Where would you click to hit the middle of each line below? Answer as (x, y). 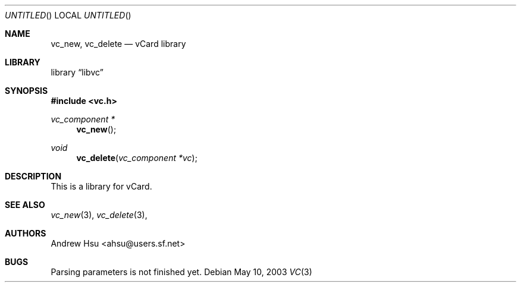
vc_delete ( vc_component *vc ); (137, 158)
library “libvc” (77, 72)
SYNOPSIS (26, 91)
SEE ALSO (25, 205)
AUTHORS (26, 233)
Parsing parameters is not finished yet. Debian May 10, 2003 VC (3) (181, 272)
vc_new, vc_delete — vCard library (118, 44)
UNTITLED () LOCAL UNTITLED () (68, 15)
